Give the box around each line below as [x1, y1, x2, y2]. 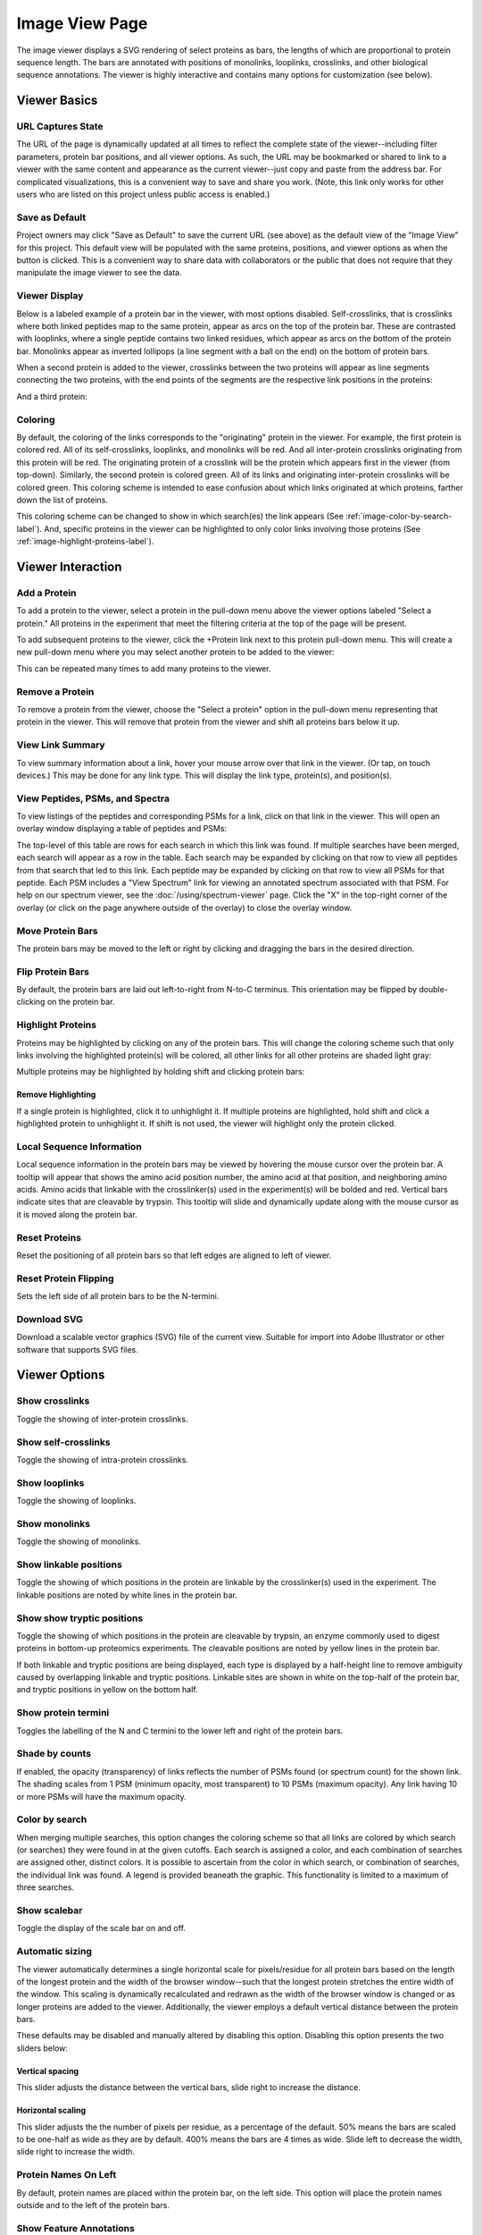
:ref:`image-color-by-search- [345, 510, 453, 522]
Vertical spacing [16, 2065, 79, 2076]
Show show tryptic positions [16, 1612, 144, 1624]
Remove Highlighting [16, 1089, 96, 1100]
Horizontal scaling [16, 2105, 87, 2116]
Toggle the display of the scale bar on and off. [16, 1923, 187, 1934]
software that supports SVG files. [16, 1344, 138, 1354]
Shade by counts [16, 1748, 92, 1760]
